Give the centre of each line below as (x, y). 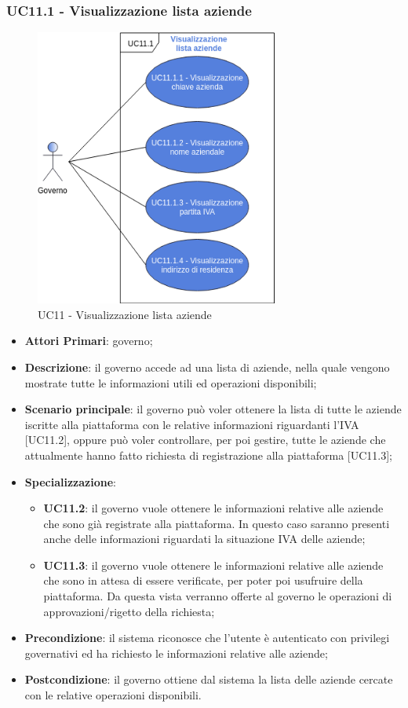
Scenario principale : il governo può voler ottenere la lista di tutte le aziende (213, 409)
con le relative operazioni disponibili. (113, 695)
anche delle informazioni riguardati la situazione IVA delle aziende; (204, 539)
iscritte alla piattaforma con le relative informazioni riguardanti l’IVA (192, 424)
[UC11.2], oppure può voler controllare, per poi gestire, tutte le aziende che (205, 440)
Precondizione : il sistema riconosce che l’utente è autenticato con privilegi (207, 638)
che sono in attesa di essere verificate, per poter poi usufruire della (203, 580)
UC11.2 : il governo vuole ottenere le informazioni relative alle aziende (213, 508)
